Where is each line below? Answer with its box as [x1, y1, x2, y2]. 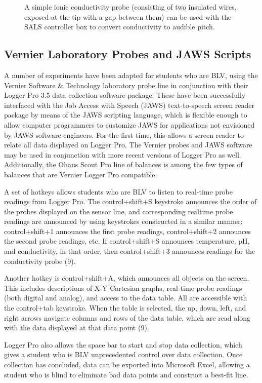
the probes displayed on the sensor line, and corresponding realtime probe [4, 206, 233, 216]
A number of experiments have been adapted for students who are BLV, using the [4, 69, 258, 80]
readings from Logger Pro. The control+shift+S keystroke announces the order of [4, 196, 257, 207]
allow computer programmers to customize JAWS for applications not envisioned [4, 119, 255, 130]
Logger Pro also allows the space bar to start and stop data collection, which [4, 339, 242, 350]
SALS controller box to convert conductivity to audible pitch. [24, 21, 215, 32]
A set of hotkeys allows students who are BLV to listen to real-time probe [4, 186, 233, 197]
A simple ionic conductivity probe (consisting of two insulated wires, [24, 2, 237, 12]
